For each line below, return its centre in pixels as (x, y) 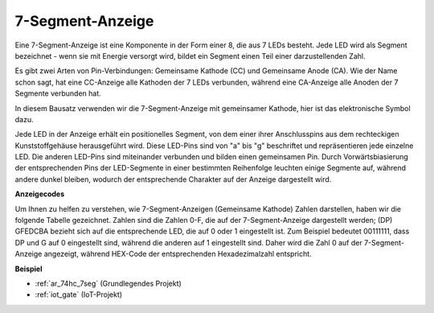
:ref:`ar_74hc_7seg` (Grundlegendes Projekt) (108, 283)
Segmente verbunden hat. (58, 93)
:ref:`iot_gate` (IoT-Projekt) (79, 294)
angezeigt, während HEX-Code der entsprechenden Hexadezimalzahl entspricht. (178, 254)
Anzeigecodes (40, 194)
